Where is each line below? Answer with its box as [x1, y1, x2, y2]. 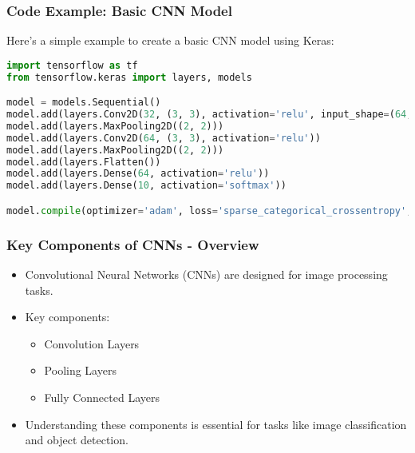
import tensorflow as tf [6, 59, 138, 71]
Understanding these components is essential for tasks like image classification [25, 415, 407, 432]
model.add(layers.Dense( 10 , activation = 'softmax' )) [6, 180, 287, 192]
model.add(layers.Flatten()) [6, 156, 161, 168]
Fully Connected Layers [44, 388, 160, 405]
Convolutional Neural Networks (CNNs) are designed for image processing [25, 265, 388, 282]
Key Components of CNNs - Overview [6, 234, 259, 254]
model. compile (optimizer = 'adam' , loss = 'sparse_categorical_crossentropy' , [6, 205, 413, 217]
